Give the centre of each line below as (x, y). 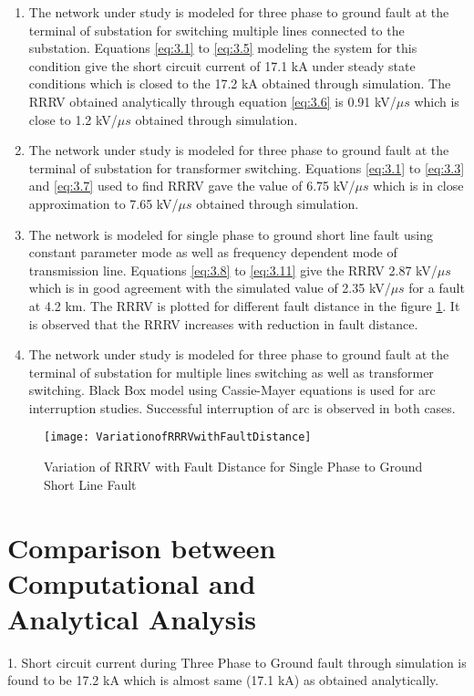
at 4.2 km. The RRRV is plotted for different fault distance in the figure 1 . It (244, 305)
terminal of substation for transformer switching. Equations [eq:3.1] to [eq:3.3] (247, 167)
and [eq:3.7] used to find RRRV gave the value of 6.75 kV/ (192, 186)
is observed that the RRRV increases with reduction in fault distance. (223, 323)
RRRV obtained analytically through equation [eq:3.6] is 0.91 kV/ (212, 101)
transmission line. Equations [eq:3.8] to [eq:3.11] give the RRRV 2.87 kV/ (233, 270)
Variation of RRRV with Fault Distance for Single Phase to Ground (233, 467)
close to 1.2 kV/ (73, 119)
